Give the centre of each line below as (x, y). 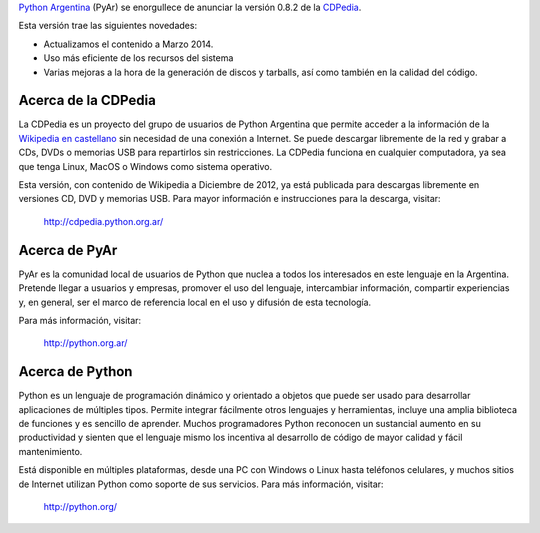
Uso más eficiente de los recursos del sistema (138, 58)
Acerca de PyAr (68, 250)
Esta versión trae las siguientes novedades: (108, 26)
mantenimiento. (50, 451)
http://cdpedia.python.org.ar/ (103, 221)
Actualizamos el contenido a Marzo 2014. (128, 44)
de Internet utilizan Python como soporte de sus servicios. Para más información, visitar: (201, 484)
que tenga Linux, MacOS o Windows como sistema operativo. (145, 166)
